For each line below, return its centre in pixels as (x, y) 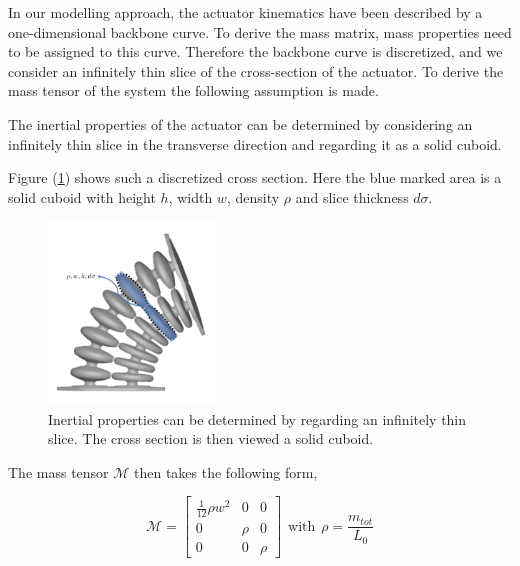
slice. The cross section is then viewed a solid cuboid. (211, 438)
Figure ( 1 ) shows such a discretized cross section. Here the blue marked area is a (255, 177)
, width (190, 196)
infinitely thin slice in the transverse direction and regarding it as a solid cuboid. (255, 143)
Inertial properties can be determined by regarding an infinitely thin (257, 418)
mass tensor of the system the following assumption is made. (193, 90)
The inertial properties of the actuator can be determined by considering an (240, 123)
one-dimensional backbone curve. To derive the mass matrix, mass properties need (260, 31)
